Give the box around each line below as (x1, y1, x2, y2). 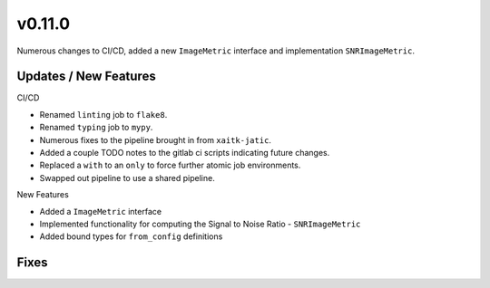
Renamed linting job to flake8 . (39, 109, 168, 120)
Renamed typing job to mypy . (39, 122, 153, 133)
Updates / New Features (16, 69, 156, 84)
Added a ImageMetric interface (39, 206, 162, 216)
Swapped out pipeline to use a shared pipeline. (39, 172, 215, 183)
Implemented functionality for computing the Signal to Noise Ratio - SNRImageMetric (39, 218, 361, 229)
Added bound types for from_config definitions (39, 231, 223, 242)
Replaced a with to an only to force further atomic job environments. (39, 159, 301, 171)
